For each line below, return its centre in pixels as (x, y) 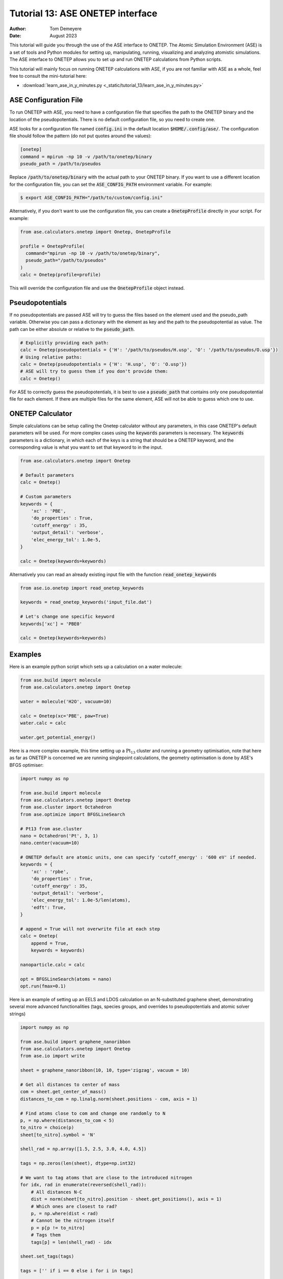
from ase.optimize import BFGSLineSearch (73, 814)
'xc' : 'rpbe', (50, 872)
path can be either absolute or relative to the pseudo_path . (72, 329)
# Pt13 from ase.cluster (51, 829)
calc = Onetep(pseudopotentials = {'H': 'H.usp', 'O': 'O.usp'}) (104, 364)
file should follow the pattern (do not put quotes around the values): (81, 136)
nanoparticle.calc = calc (53, 965)
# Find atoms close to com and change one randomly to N (93, 1113)
